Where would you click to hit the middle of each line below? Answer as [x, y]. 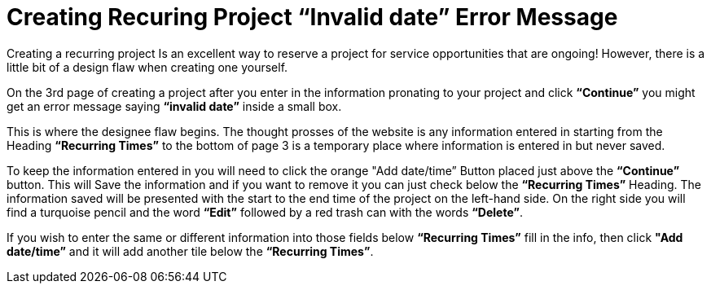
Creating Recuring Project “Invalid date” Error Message [312, 17]
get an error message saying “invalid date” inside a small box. [174, 106]
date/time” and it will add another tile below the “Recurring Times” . [190, 251]
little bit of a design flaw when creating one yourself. [147, 67]
